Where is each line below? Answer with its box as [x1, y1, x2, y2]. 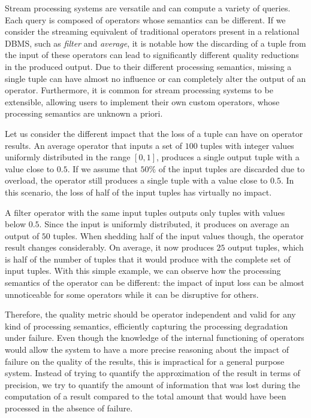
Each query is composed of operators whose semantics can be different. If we [5, 13, 286, 26]
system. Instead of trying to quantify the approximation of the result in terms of [5, 367, 300, 379]
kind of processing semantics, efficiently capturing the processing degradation [5, 319, 288, 332]
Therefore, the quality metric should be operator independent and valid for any [5, 308, 296, 321]
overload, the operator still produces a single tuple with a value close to [5, 174, 268, 187]
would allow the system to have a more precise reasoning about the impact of [5, 343, 289, 356]
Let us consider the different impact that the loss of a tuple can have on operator [5, 127, 303, 139]
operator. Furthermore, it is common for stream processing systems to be [5, 84, 273, 96]
